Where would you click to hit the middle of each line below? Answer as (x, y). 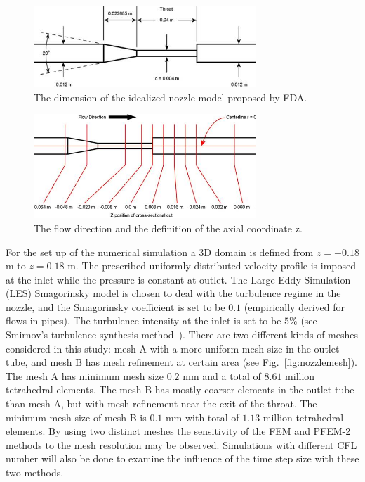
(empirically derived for (294, 306)
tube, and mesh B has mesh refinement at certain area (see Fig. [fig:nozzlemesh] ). (181, 362)
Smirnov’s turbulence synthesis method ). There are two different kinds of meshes (182, 335)
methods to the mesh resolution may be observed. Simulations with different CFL (181, 444)
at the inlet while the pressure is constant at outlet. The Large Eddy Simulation (178, 279)
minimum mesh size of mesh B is (76, 417)
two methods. (35, 472)
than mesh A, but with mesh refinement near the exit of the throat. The (161, 404)
